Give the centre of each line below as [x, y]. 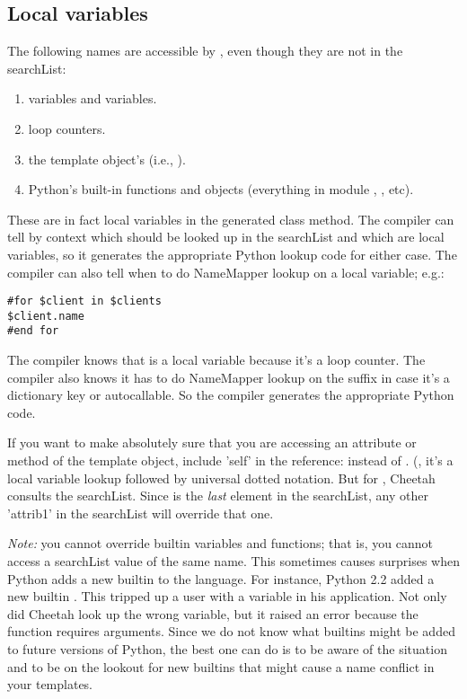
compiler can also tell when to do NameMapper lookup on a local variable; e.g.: [226, 272]
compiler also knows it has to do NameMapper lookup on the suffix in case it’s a [229, 377]
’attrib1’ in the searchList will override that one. [141, 513]
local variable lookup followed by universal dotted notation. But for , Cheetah [221, 478]
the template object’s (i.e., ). [107, 159]
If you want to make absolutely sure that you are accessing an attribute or [212, 442]
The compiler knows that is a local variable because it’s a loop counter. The [216, 360]
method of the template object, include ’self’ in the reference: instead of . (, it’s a [230, 460]
